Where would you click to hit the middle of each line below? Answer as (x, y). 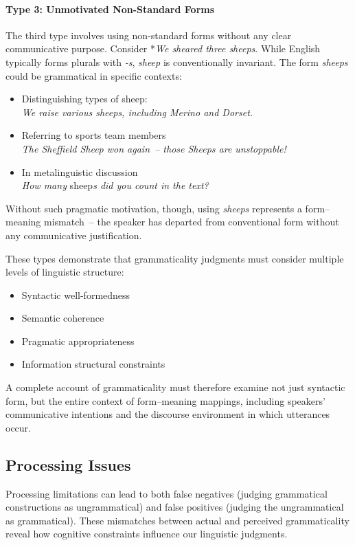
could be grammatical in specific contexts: (94, 75)
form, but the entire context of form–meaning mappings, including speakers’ (165, 400)
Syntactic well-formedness (76, 294)
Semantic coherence (63, 318)
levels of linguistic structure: (65, 272)
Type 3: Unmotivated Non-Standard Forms (110, 9)
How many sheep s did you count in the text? (115, 185)
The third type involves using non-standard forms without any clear (149, 35)
